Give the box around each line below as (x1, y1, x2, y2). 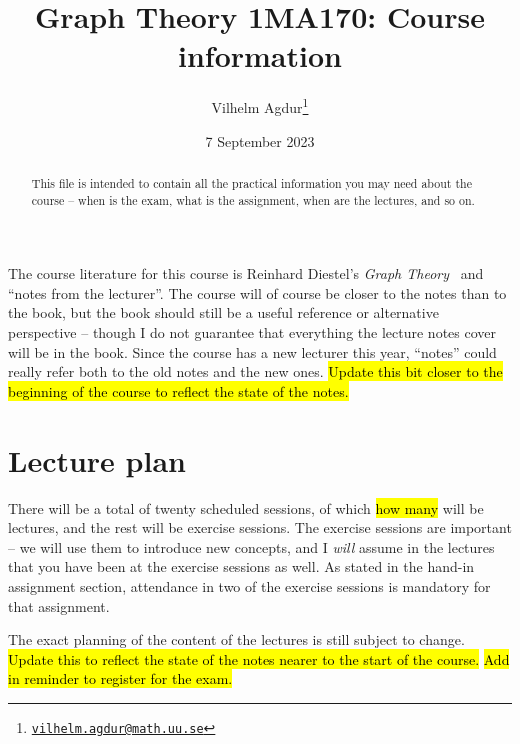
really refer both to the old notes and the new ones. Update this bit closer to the (8, 361, 503, 382)
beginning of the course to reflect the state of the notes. (8, 380, 349, 401)
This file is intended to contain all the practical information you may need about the (31, 174, 472, 191)
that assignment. (8, 595, 110, 616)
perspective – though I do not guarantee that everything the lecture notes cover (8, 322, 496, 343)
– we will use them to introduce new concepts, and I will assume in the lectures (8, 536, 495, 557)
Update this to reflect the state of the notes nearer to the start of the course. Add (8, 648, 510, 669)
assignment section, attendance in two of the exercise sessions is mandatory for (8, 575, 491, 596)
